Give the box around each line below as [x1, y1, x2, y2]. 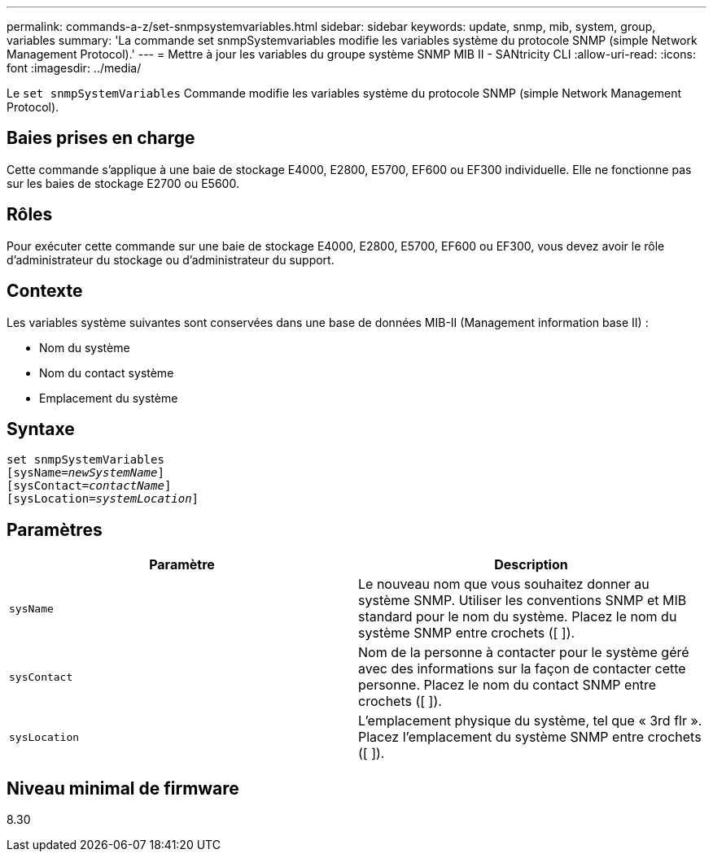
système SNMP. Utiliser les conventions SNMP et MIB [358, 592, 687, 609]
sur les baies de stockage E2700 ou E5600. [7, 176, 239, 190]
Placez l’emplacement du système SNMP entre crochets [358, 729, 702, 746]
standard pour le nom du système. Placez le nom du [358, 608, 677, 625]
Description [494, 556, 568, 573]
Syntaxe [7, 418, 75, 439]
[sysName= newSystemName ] [7, 466, 164, 480]
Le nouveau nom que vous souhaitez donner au [358, 576, 650, 593]
